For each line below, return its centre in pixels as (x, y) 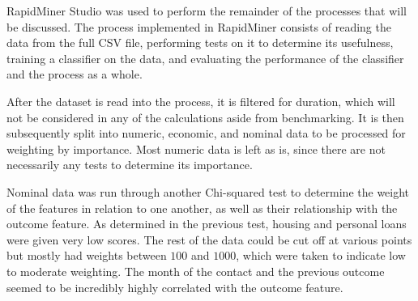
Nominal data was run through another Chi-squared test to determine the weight (208, 191)
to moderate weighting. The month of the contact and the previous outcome (196, 271)
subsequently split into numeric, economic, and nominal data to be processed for (206, 133)
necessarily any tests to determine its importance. (130, 165)
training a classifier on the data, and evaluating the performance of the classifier (205, 58)
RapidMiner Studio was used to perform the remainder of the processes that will (207, 11)
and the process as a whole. (75, 74)
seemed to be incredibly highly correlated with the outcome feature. (175, 287)
